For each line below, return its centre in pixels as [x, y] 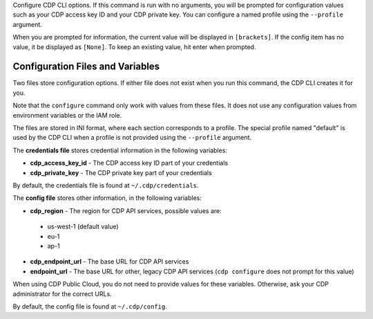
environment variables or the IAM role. [67, 115]
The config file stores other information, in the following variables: [107, 198]
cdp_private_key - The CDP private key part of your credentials [121, 172]
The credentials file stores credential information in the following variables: [120, 150]
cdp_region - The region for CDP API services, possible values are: [126, 210]
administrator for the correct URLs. [62, 293]
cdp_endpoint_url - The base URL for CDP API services [109, 262]
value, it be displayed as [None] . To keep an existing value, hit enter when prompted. [134, 47]
